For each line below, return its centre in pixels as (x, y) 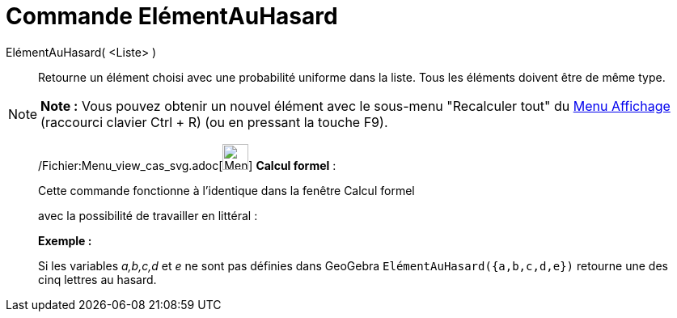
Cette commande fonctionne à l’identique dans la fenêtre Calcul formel (226, 190)
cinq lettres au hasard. (97, 279)
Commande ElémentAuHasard (172, 16)
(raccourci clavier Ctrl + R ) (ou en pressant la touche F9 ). (214, 122)
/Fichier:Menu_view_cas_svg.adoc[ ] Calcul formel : (187, 165)
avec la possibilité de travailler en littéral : (148, 215)
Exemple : (65, 240)
